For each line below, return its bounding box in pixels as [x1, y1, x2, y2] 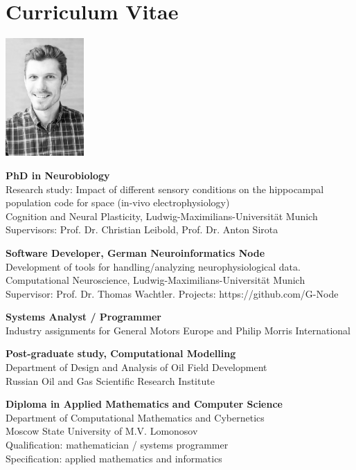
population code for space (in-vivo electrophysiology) [6, 195, 230, 210]
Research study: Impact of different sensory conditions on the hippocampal [6, 181, 324, 196]
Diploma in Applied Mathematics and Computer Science [6, 397, 283, 411]
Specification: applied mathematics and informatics [6, 451, 222, 465]
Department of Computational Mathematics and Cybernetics [6, 410, 265, 424]
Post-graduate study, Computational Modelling [6, 346, 236, 361]
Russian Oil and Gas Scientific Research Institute [6, 373, 215, 388]
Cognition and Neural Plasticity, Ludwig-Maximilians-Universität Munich [6, 208, 318, 223]
